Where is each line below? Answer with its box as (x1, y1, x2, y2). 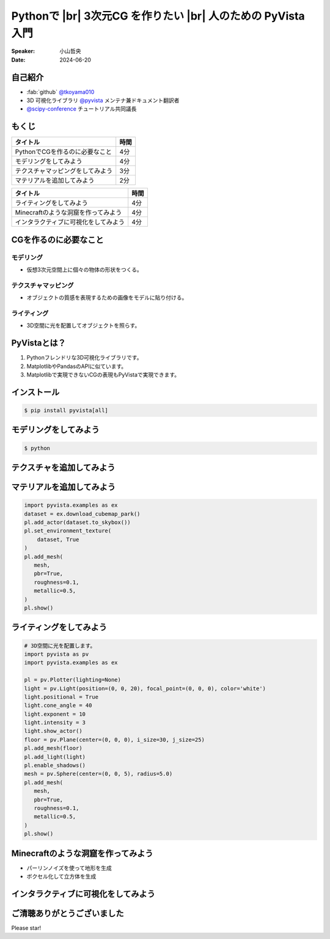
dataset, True (37, 536, 79, 543)
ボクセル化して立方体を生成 (26, 873, 97, 880)
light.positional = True (24, 693, 99, 700)
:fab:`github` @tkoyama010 (26, 88, 95, 95)
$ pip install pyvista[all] (24, 407, 108, 414)
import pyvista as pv (24, 650, 89, 657)
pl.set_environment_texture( (24, 528, 112, 534)
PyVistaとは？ (11, 338, 67, 348)
